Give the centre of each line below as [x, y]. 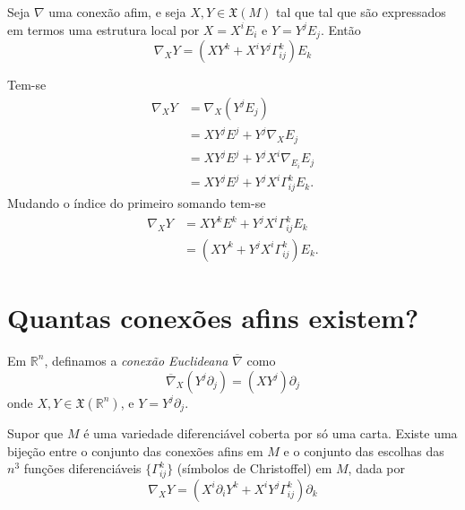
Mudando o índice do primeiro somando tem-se [137, 202]
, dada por [377, 468]
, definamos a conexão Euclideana [136, 360]
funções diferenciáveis [82, 468]
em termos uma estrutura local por [103, 29]
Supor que [35, 432]
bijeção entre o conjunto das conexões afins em [135, 450]
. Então [340, 29]
